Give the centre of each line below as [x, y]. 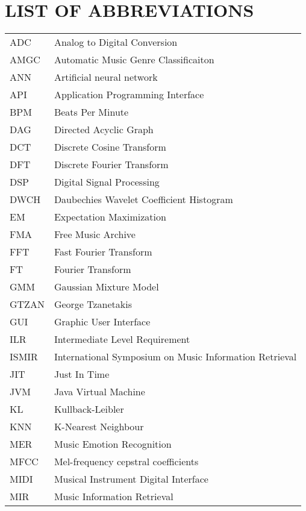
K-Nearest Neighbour [99, 427]
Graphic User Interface [102, 322]
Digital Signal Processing [107, 182]
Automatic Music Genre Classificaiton [134, 60]
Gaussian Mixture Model [106, 287]
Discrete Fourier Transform [111, 165]
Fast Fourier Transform [103, 252]
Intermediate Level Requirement [122, 339]
